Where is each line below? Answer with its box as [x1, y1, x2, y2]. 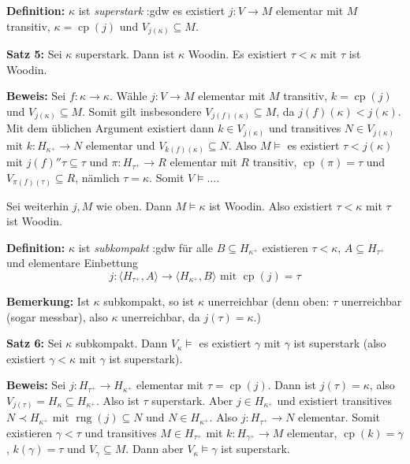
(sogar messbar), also [6, 308, 108, 325]
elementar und [85, 136, 155, 153]
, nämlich [75, 169, 120, 186]
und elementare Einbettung [6, 254, 139, 271]
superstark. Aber [151, 392, 233, 408]
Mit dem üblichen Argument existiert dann [6, 120, 214, 136]
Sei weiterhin [6, 197, 69, 213]
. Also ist [95, 392, 140, 408]
